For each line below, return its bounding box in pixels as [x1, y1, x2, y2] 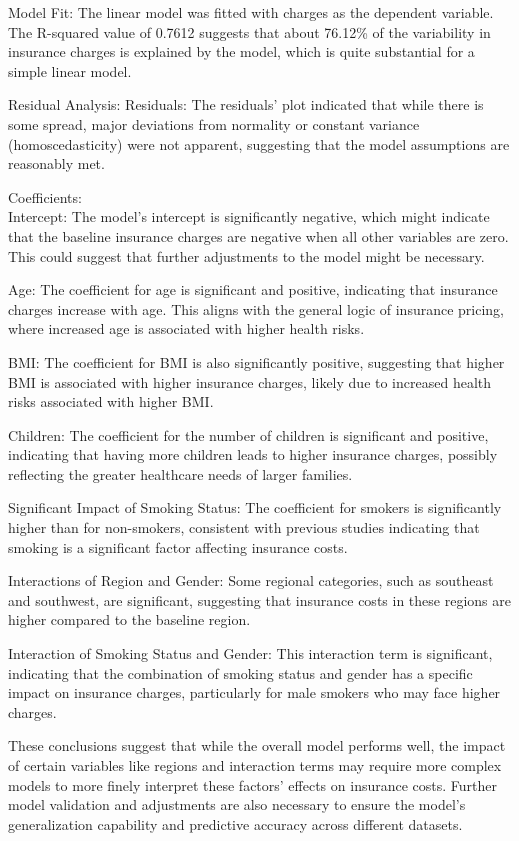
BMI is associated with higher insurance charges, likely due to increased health [8, 371, 492, 392]
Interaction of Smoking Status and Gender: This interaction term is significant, [8, 643, 493, 664]
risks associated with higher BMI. [8, 391, 214, 412]
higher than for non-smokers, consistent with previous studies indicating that [8, 517, 480, 538]
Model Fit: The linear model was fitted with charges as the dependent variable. [8, 2, 494, 22]
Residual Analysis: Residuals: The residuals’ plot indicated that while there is [8, 94, 484, 115]
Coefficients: [8, 186, 82, 207]
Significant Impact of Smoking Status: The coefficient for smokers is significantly [8, 497, 502, 518]
